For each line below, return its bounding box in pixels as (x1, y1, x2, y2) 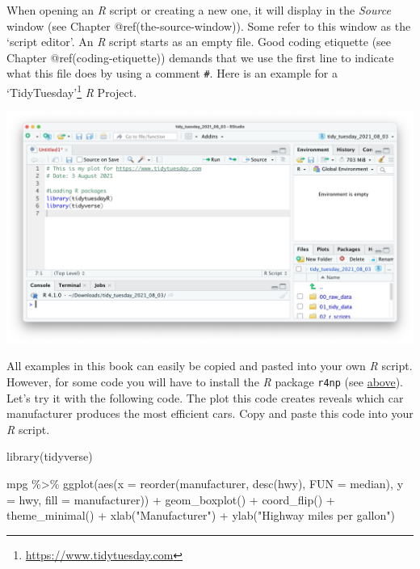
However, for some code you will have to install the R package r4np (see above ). (6, 373, 403, 390)
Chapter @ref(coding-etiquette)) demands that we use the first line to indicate (6, 48, 394, 65)
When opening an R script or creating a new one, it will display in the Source (6, 2, 391, 18)
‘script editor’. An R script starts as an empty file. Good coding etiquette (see (6, 33, 392, 50)
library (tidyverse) (6, 448, 93, 465)
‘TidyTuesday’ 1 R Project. (6, 82, 137, 100)
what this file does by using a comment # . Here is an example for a (6, 65, 338, 82)
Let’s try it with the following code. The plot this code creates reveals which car (6, 389, 404, 406)
